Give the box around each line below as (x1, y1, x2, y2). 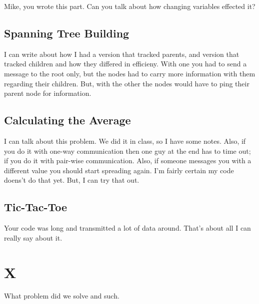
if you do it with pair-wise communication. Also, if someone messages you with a (4, 155, 251, 166)
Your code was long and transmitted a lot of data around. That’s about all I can (4, 223, 251, 233)
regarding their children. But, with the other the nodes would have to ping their (4, 78, 249, 88)
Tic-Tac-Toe (4, 199, 67, 215)
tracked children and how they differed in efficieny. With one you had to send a (4, 58, 247, 69)
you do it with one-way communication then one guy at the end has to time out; (4, 145, 251, 156)
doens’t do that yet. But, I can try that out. (4, 175, 139, 185)
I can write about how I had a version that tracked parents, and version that (4, 48, 239, 59)
